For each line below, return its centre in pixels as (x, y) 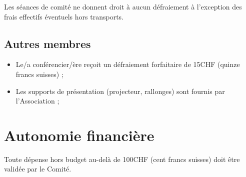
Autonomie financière (79, 135)
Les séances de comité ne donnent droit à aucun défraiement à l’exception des (123, 6)
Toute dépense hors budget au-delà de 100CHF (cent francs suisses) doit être (122, 159)
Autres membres (47, 43)
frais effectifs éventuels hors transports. (64, 16)
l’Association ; (37, 101)
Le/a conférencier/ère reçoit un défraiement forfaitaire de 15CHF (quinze (128, 64)
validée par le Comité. (38, 169)
